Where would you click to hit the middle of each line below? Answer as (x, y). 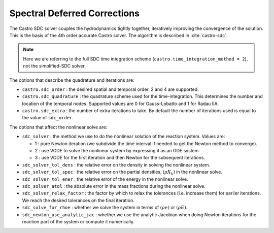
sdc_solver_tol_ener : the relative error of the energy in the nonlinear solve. (105, 179)
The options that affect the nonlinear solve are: (58, 127)
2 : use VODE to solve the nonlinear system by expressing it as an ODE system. (117, 151)
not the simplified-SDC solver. (54, 66)
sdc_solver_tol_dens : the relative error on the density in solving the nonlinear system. (116, 164)
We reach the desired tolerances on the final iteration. (78, 200)
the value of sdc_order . (48, 118)
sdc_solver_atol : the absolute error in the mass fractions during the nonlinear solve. (114, 186)
